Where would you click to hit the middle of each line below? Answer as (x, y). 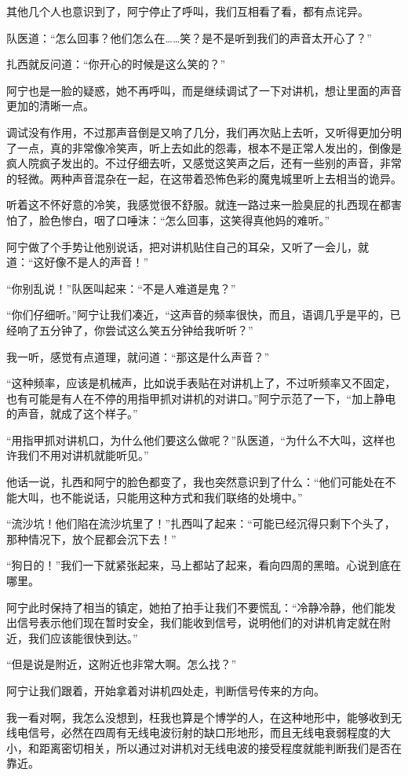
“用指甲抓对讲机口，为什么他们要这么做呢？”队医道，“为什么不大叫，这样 (195, 439)
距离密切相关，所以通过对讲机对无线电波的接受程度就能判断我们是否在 (220, 747)
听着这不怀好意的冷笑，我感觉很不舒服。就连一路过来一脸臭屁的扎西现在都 (199, 205)
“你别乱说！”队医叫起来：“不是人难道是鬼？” (121, 288)
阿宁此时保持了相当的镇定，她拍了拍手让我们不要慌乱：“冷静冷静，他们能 (196, 607)
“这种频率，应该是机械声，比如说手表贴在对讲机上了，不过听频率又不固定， (201, 383)
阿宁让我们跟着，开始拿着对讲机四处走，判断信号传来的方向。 (166, 690)
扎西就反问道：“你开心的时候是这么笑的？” (116, 64)
